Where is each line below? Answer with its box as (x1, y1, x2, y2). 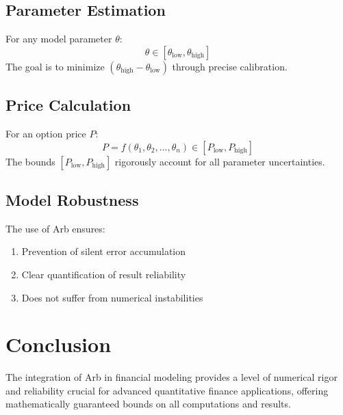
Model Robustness (5, 189, 139, 210)
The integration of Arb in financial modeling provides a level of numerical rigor (5, 370, 338, 384)
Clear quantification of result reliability (21, 267, 186, 281)
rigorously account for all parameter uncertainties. (114, 154, 325, 168)
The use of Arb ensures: (5, 221, 105, 235)
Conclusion (5, 330, 112, 358)
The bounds (5, 154, 55, 168)
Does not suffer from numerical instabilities (21, 290, 203, 304)
